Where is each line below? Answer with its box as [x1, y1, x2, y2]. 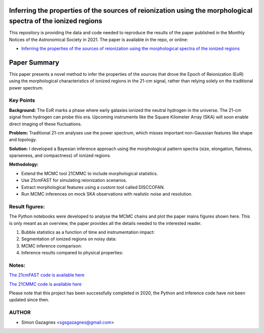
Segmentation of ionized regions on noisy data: [21, 236, 117, 242]
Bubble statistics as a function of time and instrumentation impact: [21, 229, 155, 235]
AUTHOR [9, 309, 31, 316]
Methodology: [9, 161, 39, 167]
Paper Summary [9, 58, 60, 67]
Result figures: [9, 203, 45, 210]
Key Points [9, 97, 35, 104]
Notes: [9, 262, 25, 268]
